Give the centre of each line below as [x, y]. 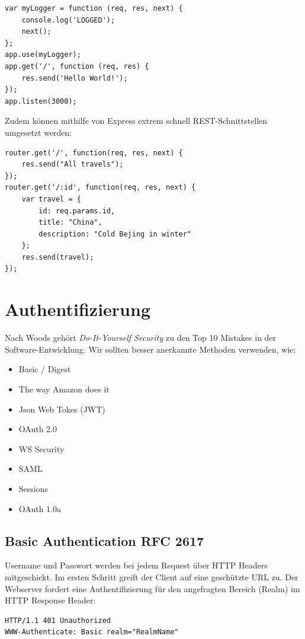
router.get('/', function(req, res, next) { [94, 153]
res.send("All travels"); [73, 164]
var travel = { [51, 199]
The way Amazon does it [64, 389]
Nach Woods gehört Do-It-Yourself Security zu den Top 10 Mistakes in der [141, 338]
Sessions [33, 488]
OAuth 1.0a [40, 508]
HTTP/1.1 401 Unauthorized [58, 620]
